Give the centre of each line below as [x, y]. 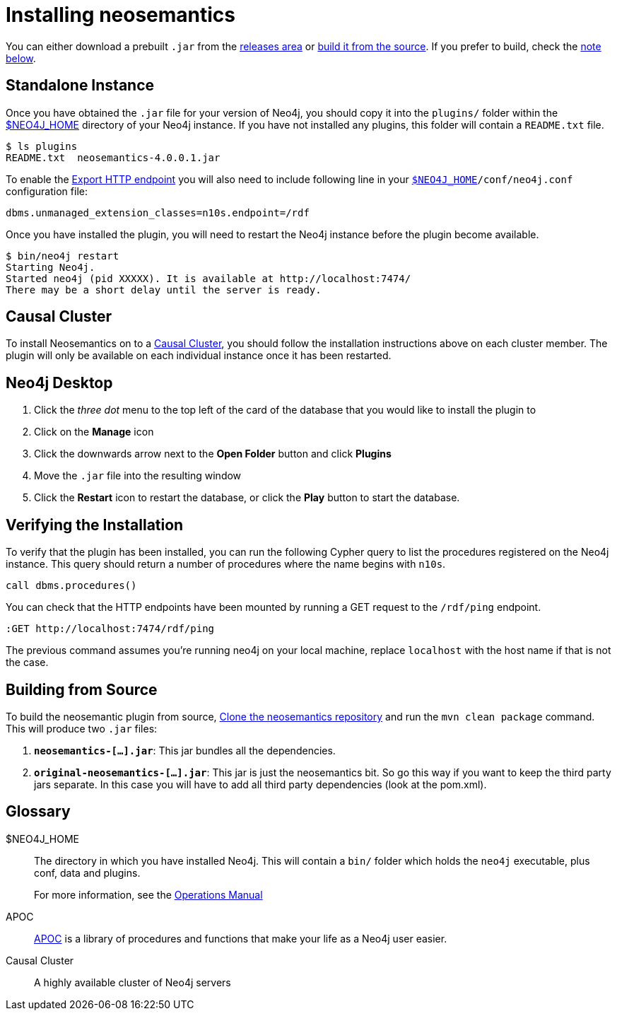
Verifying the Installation [95, 525]
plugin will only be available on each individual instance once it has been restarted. [199, 356]
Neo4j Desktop [59, 383]
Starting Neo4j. [51, 267]
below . [21, 58]
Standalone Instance [80, 86]
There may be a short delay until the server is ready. [164, 290]
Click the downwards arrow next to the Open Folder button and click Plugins [213, 454]
